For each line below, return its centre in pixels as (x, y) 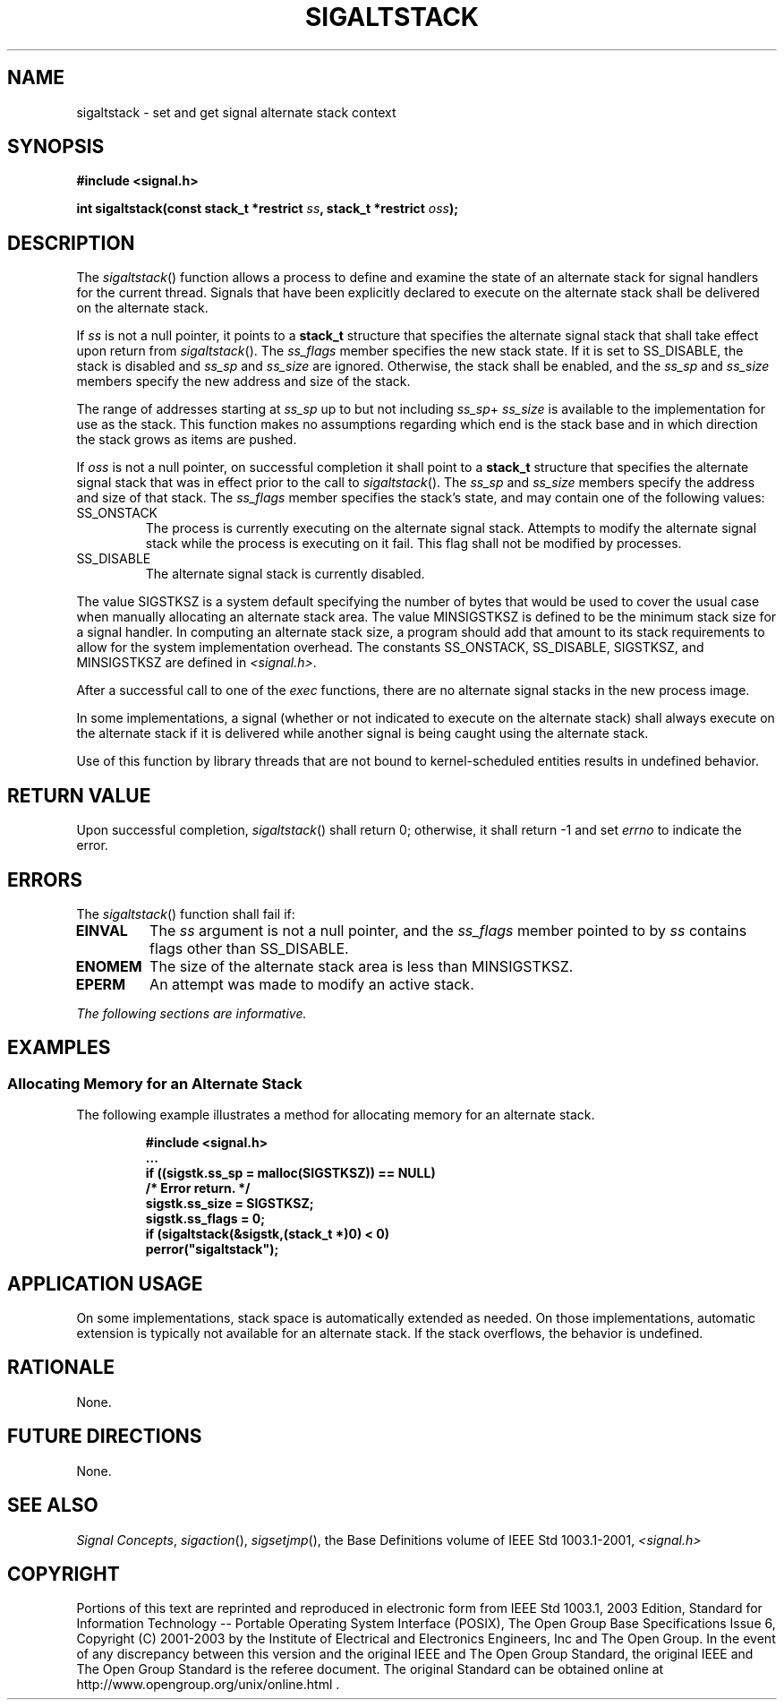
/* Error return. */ (198, 1188)
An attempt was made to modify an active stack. (312, 984)
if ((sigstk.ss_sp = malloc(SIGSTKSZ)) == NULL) (290, 1173)
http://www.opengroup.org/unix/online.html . (208, 1685)
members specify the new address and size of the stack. (243, 382)
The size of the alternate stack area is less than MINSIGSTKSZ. (362, 966)
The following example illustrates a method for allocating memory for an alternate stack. (336, 1115)
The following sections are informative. (192, 1013)
